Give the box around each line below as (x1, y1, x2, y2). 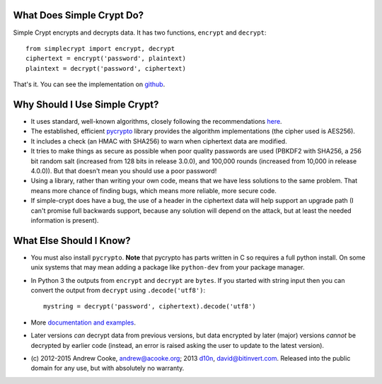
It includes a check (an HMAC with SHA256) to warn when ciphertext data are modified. (30, 136, 287, 145)
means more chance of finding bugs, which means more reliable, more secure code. (30, 186, 277, 194)
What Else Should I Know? (13, 234, 131, 247)
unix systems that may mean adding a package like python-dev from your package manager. (30, 263, 305, 272)
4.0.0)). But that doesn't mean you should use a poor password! (30, 166, 217, 175)
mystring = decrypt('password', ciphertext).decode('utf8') (43, 303, 256, 310)
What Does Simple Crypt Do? (13, 9, 144, 21)
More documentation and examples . (30, 318, 137, 327)
